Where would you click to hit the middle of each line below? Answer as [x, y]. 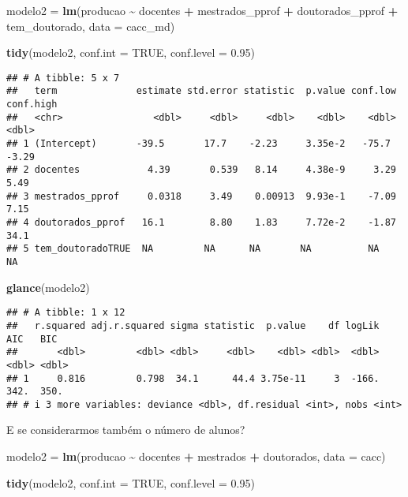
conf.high [32, 105]
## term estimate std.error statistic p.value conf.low [201, 91]
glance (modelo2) [48, 287]
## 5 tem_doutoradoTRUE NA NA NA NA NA [193, 249]
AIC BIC [32, 339]
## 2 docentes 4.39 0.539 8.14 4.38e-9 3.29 [201, 170]
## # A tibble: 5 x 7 [63, 78]
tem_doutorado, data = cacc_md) [91, 26]
